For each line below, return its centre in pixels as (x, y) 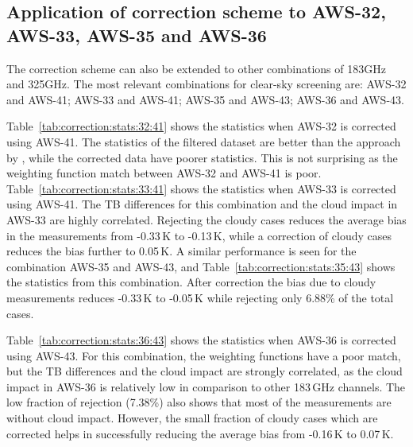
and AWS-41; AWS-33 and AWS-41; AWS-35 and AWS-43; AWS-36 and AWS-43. (205, 99)
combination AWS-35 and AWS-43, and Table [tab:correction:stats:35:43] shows (201, 266)
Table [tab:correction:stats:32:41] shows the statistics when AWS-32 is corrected (201, 126)
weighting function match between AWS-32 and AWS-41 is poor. (164, 173)
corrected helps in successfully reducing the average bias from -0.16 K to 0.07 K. (200, 433)
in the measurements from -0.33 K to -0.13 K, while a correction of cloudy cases (199, 235)
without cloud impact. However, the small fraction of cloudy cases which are (192, 418)
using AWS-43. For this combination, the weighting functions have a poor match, (204, 355)
